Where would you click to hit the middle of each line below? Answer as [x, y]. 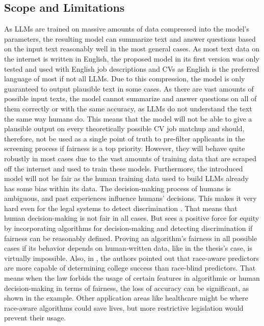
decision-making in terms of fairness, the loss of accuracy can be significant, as [127, 288]
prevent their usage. [35, 318]
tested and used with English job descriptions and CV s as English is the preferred [132, 68]
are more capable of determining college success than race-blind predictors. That [130, 268]
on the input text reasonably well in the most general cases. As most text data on [132, 49]
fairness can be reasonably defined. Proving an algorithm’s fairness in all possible [131, 238]
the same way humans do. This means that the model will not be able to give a [128, 118]
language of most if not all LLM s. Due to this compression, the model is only [125, 79]
